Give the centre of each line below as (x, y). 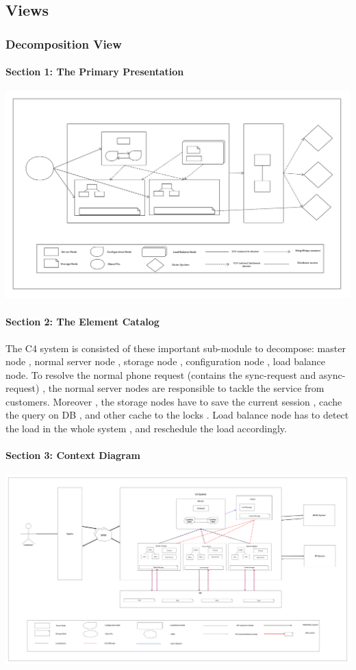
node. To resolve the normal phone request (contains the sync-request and (161, 374)
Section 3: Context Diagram (73, 455)
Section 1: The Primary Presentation (95, 72)
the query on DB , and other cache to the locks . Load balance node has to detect (177, 415)
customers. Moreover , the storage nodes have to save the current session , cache (174, 401)
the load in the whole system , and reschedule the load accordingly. (146, 429)
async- (332, 374)
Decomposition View (64, 44)
